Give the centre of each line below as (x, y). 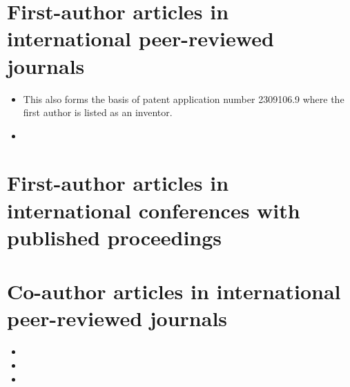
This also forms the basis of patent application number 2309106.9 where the (184, 98)
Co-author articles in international (174, 291)
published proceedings (115, 237)
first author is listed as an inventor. (98, 112)
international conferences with (154, 210)
